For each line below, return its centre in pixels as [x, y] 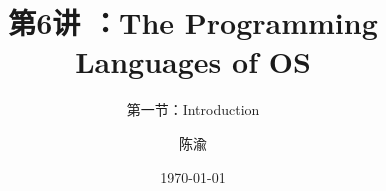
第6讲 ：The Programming [193, 22]
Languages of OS [193, 61]
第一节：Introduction [193, 109]
